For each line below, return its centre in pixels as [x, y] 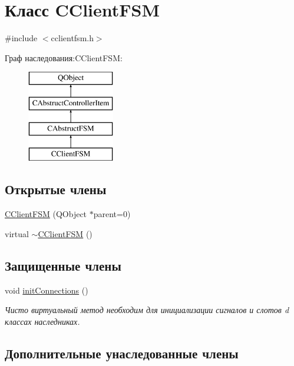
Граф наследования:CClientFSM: [64, 57]
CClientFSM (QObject [46, 214]
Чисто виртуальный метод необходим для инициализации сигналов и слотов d [147, 310]
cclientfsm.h [72, 38]
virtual [17, 233]
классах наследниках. [42, 321]
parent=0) [112, 214]
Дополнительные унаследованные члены [122, 353]
